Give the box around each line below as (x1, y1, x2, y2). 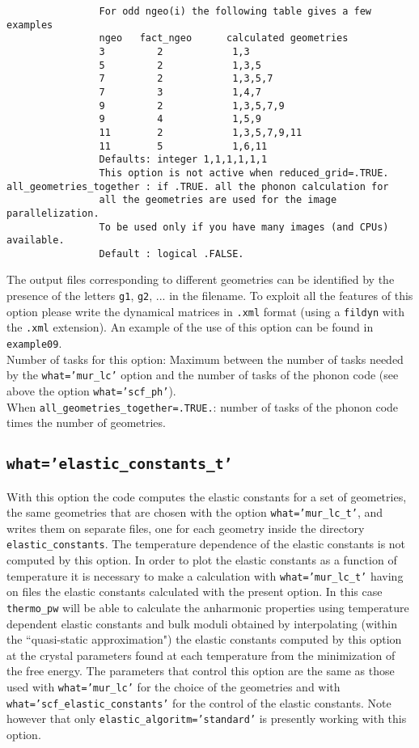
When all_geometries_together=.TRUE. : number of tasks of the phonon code (6, 398, 399, 415)
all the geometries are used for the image (99, 194, 337, 206)
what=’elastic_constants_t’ (6, 455, 233, 473)
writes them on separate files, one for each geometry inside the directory (6, 519, 365, 536)
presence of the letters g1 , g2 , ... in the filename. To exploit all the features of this (6, 287, 413, 304)
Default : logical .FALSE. (99, 247, 244, 260)
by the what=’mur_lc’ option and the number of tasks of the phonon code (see (6, 366, 399, 383)
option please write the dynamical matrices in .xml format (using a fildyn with (6, 302, 404, 319)
